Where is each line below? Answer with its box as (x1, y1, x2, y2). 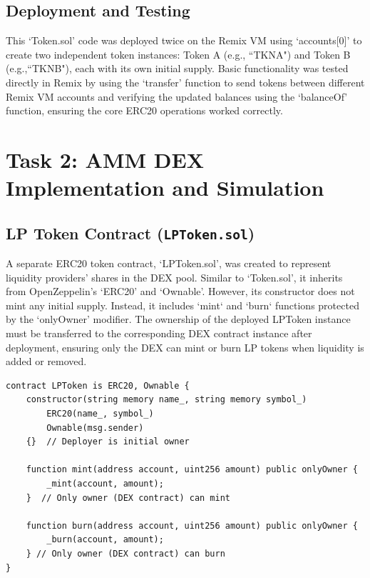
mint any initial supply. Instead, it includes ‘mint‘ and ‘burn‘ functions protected (6, 297, 359, 312)
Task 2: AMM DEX (6, 144, 204, 174)
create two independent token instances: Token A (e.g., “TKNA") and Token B (6, 46, 351, 61)
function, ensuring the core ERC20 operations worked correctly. (6, 103, 283, 118)
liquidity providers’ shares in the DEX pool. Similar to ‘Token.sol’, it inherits (6, 269, 343, 284)
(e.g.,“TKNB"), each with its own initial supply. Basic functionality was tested (6, 61, 349, 76)
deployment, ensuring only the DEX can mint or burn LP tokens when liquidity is (6, 339, 364, 354)
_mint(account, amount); (46, 479, 164, 489)
